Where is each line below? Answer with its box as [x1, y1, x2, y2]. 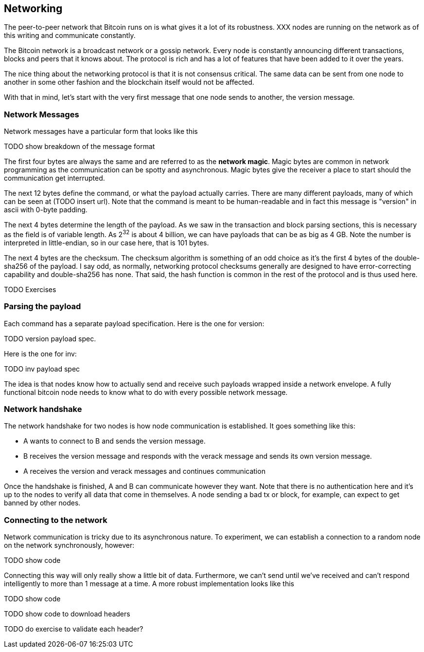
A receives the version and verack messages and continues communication [23, 467, 265, 476]
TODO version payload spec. [4, 334, 96, 343]
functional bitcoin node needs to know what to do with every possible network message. [4, 388, 288, 396]
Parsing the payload [4, 301, 81, 312]
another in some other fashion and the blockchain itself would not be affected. [4, 78, 254, 87]
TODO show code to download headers [4, 610, 130, 618]
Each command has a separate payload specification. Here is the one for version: [4, 319, 265, 328]
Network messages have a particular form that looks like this [4, 127, 198, 136]
